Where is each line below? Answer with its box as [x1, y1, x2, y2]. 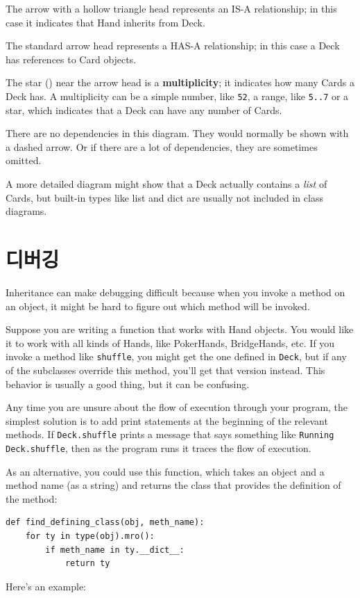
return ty [65, 558, 110, 569]
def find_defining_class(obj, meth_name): [6, 517, 205, 528]
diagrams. [6, 204, 47, 218]
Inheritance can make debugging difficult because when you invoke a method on [6, 284, 345, 299]
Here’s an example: [6, 579, 86, 593]
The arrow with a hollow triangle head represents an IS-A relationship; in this [6, 1, 337, 15]
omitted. [6, 153, 42, 168]
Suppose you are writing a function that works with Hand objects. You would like [6, 322, 354, 337]
